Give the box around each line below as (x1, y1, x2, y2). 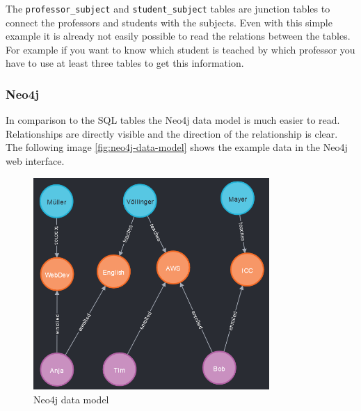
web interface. (6, 154, 65, 168)
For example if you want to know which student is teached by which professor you (6, 42, 355, 56)
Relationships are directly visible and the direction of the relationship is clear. (6, 126, 338, 140)
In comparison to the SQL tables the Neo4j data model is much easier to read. (6, 113, 340, 127)
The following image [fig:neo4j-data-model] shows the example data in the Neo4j (6, 140, 348, 154)
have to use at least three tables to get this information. (6, 56, 244, 70)
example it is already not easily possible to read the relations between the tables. (6, 29, 351, 43)
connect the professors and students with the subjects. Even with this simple (6, 15, 332, 29)
